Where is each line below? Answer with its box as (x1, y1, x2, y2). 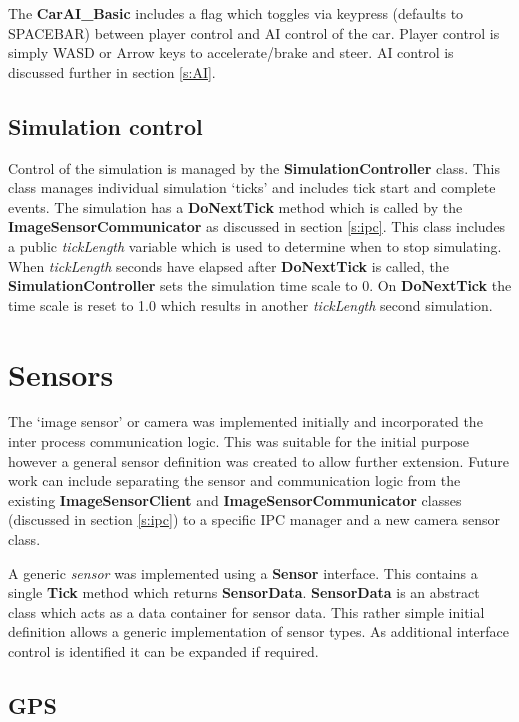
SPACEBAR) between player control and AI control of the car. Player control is (8, 22, 500, 43)
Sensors (8, 353, 114, 394)
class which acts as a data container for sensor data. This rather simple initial (8, 601, 485, 622)
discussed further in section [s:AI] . (8, 61, 216, 82)
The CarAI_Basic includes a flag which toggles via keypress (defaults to (8, 3, 464, 23)
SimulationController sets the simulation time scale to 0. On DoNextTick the (8, 275, 512, 296)
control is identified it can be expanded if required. (8, 640, 319, 661)
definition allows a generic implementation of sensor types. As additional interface (8, 621, 510, 642)
